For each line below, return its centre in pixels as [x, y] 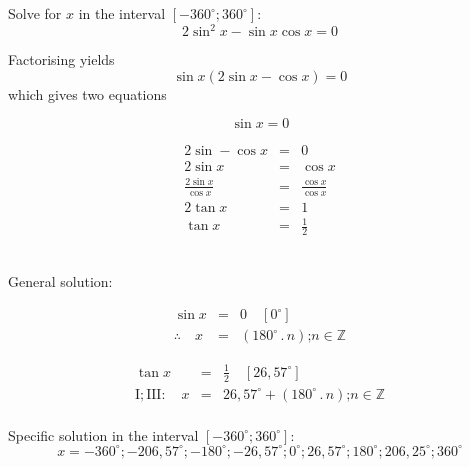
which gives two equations [87, 93]
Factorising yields [61, 59]
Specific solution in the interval [103, 434]
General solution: [60, 280]
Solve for [35, 13]
